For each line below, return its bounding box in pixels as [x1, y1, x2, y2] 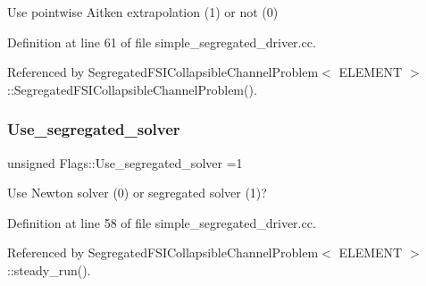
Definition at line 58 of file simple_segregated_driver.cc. [7, 213, 316, 231]
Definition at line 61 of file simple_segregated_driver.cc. [7, 32, 316, 51]
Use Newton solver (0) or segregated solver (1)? [7, 183, 267, 202]
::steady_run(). [7, 260, 91, 279]
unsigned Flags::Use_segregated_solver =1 [7, 153, 243, 172]
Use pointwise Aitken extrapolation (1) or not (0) [7, 3, 279, 21]
